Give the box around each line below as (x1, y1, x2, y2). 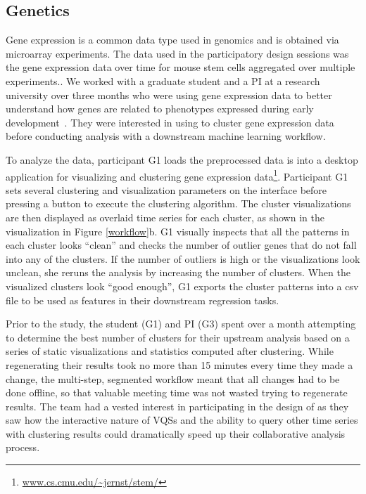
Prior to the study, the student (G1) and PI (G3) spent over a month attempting (6, 316, 356, 331)
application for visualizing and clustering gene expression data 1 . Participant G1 (6, 167, 348, 183)
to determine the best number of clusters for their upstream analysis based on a (6, 330, 350, 344)
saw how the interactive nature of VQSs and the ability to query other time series (6, 412, 358, 427)
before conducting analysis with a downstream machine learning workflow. (6, 129, 326, 143)
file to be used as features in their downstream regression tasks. (6, 292, 279, 307)
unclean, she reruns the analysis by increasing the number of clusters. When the (6, 265, 351, 280)
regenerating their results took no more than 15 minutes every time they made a (6, 357, 353, 372)
